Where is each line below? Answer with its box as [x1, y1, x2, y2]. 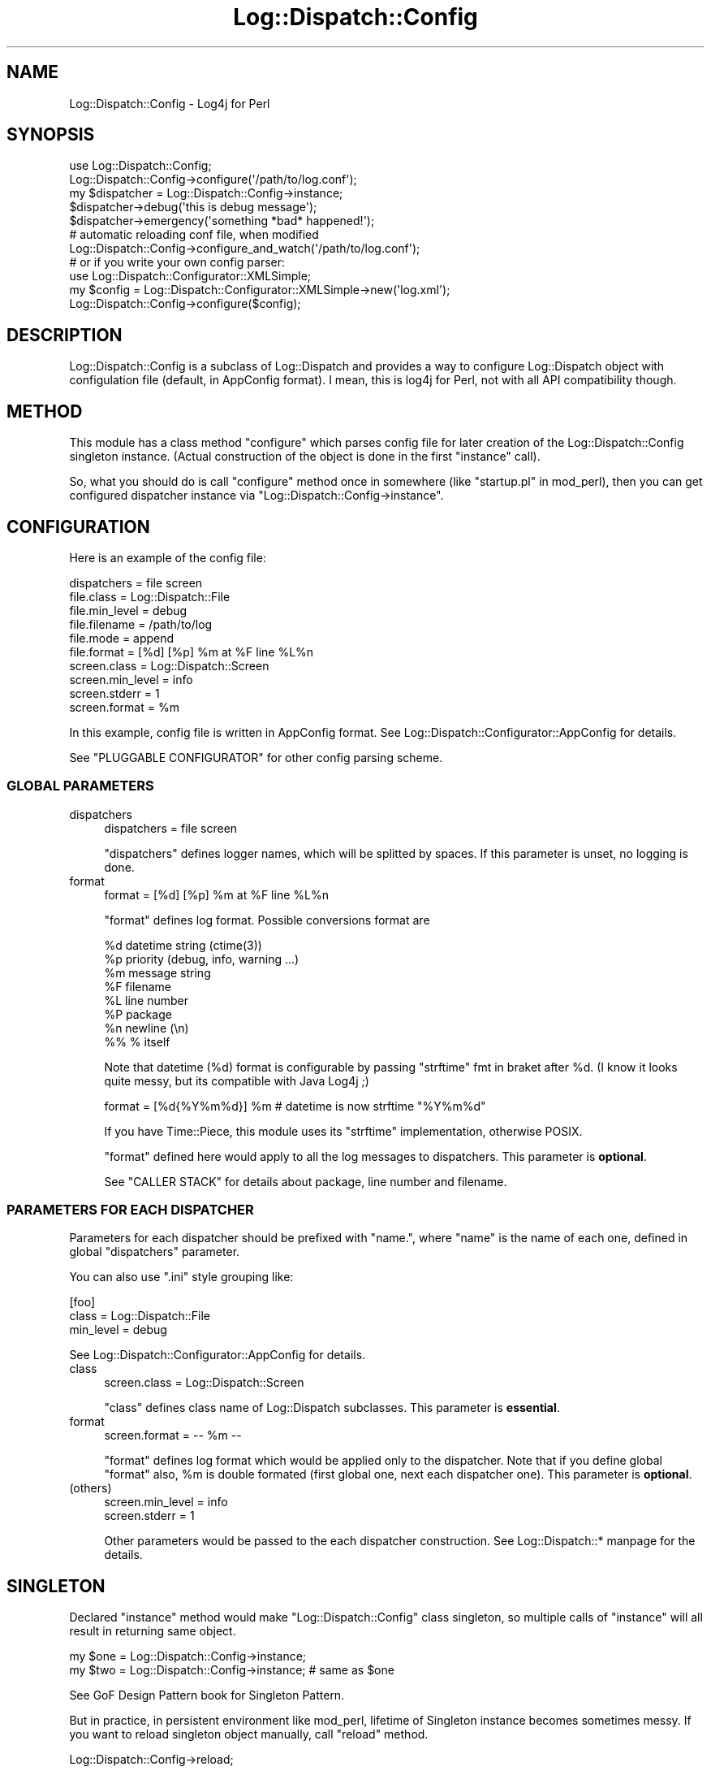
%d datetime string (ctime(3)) [104, 937, 262, 952]
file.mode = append [69, 630, 175, 645]
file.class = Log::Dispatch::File [69, 589, 231, 604]
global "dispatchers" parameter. [69, 1245, 240, 1259]
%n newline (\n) [104, 1020, 189, 1035]
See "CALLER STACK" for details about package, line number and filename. [104, 1174, 507, 1189]
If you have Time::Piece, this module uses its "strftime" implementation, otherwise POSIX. [104, 1124, 583, 1138]
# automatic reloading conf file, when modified [69, 227, 319, 242]
